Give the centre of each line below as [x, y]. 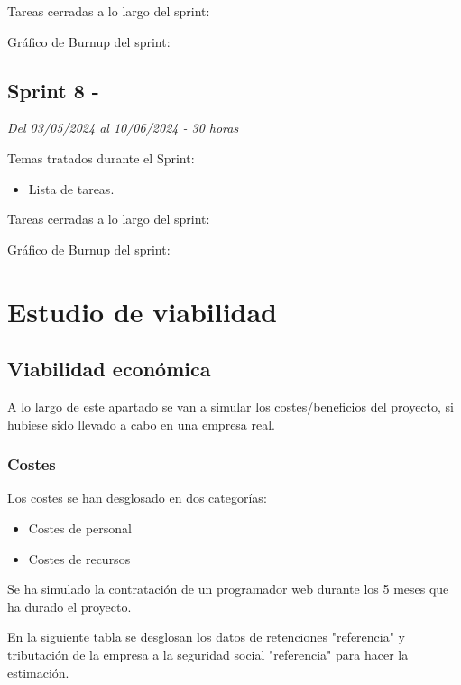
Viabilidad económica [109, 369]
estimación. [38, 672]
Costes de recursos [79, 558]
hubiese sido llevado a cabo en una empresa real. [142, 424]
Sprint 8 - [53, 90]
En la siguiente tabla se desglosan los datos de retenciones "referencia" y [206, 637]
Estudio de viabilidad [143, 311]
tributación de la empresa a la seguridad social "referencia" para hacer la [208, 654]
